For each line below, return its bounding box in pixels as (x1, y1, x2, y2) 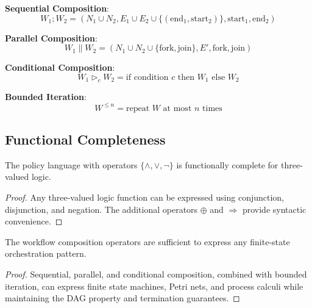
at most (163, 104, 192, 113)
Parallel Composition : (5, 31, 97, 44)
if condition (126, 73, 169, 82)
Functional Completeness (5, 130, 166, 149)
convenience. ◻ (5, 215, 63, 227)
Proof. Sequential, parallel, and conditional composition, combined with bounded (5, 268, 307, 281)
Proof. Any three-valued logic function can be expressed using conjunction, (5, 191, 284, 204)
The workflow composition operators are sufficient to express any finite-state (5, 235, 290, 248)
